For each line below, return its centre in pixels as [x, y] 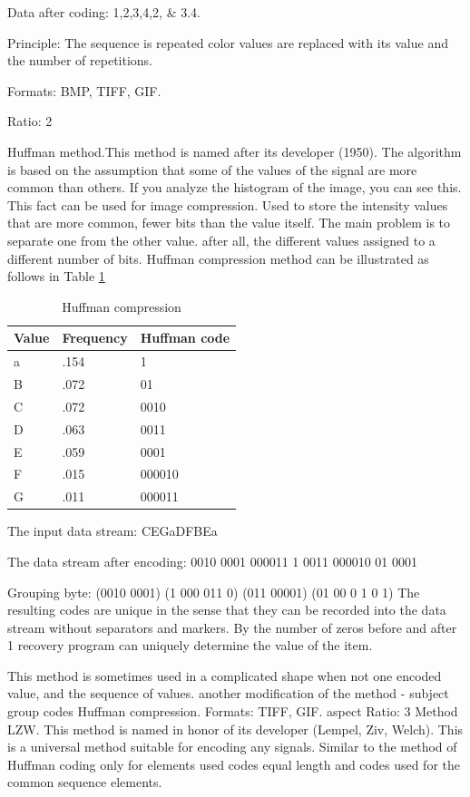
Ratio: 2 [30, 121]
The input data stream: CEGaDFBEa [113, 531]
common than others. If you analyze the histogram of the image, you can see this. [235, 187]
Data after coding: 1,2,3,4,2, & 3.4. [104, 12]
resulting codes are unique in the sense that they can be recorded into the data [227, 610]
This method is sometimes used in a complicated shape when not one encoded [225, 675]
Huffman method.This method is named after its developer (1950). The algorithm [235, 151]
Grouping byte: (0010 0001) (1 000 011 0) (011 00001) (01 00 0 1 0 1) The [214, 592]
